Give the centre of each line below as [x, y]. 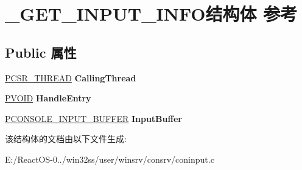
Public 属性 [41, 52]
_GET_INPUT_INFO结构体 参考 [151, 14]
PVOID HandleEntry [48, 98]
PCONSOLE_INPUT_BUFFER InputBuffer [93, 118]
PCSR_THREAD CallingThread [71, 77]
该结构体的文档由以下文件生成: [66, 139]
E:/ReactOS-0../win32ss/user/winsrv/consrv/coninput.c [110, 159]
